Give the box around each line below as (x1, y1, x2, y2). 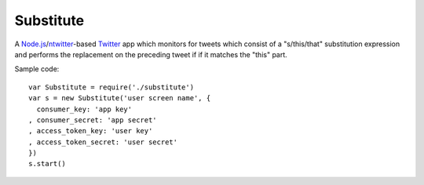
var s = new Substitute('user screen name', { (28, 94, 211, 103)
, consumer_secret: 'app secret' (28, 115, 157, 125)
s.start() (28, 159, 66, 169)
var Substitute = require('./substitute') (28, 82, 195, 92)
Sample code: (14, 64, 60, 74)
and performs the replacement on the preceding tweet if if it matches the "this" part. (14, 49, 288, 59)
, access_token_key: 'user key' (28, 126, 153, 136)
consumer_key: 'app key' (36, 104, 133, 114)
